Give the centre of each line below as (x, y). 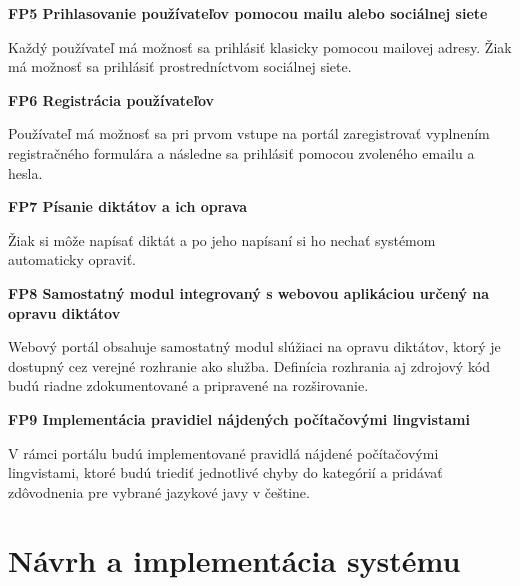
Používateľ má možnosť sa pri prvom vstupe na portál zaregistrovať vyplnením (249, 133)
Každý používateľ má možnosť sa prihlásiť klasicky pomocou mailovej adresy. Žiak (260, 46)
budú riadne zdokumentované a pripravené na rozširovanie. (188, 385)
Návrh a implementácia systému (234, 560)
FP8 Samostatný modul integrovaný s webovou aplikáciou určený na (249, 292)
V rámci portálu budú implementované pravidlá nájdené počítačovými (223, 452)
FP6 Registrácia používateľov (111, 99)
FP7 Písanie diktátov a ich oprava (128, 206)
